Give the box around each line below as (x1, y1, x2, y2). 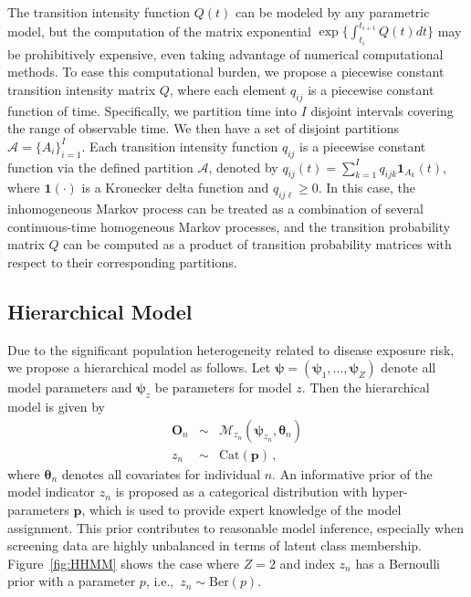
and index (279, 553, 335, 572)
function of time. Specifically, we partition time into (7, 100, 298, 120)
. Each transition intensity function (81, 136, 278, 155)
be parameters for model (154, 378, 292, 397)
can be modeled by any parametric (235, 3, 430, 21)
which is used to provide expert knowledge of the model (89, 499, 402, 518)
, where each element (169, 79, 287, 99)
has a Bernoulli (355, 553, 440, 572)
